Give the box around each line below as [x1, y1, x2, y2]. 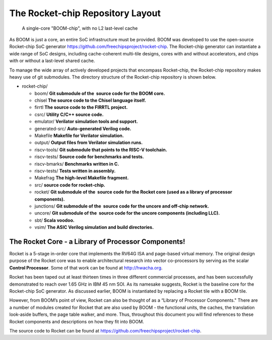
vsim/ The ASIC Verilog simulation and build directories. [34, 224, 154, 230]
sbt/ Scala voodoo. [34, 217, 75, 223]
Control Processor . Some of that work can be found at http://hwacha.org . [9, 264, 163, 270]
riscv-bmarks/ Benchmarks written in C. [34, 161, 119, 167]
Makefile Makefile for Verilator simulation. [34, 132, 124, 139]
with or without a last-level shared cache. [9, 58, 95, 64]
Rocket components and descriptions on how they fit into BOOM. [9, 318, 145, 324]
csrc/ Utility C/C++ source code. [34, 111, 104, 117]
